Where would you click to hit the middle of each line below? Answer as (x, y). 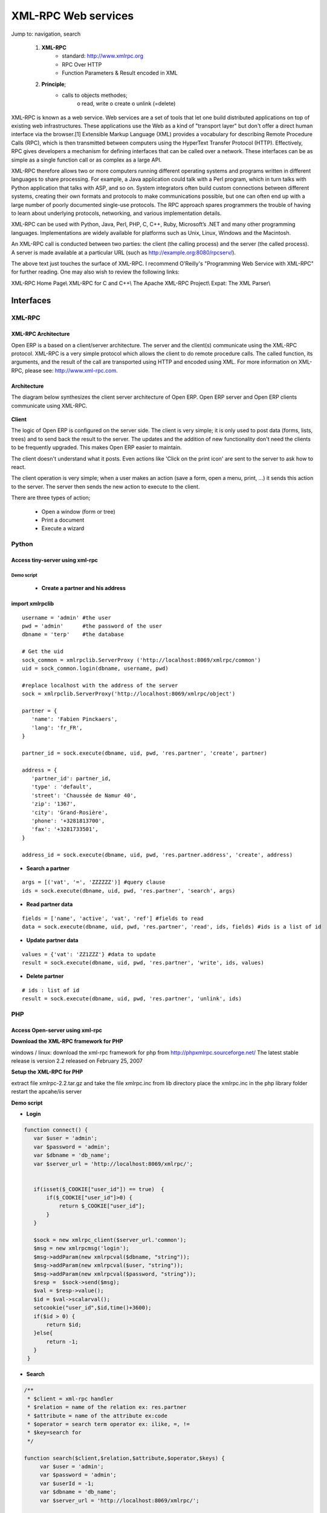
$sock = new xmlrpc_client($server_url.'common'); (110, 1240)
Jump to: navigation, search (46, 34)
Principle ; (54, 84)
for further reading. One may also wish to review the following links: (95, 272)
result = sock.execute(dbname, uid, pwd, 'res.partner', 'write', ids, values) (143, 963)
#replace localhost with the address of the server (100, 685)
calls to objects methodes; (95, 95)
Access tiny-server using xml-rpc (54, 560)
